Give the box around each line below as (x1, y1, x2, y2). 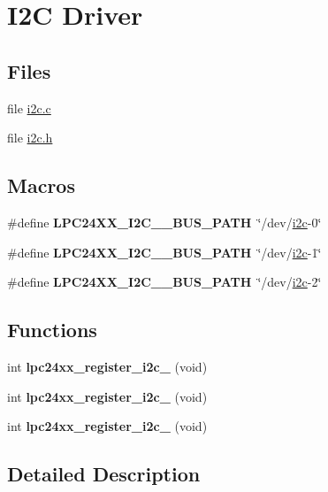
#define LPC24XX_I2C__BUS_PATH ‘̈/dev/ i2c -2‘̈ (7, 273, 322, 291)
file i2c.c (7, 98, 51, 117)
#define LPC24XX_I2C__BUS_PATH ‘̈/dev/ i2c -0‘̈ (7, 212, 322, 231)
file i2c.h (7, 128, 53, 147)
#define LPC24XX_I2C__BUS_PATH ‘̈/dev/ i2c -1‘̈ (7, 242, 322, 261)
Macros (7, 172, 75, 199)
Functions (7, 316, 97, 343)
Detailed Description (7, 460, 201, 488)
